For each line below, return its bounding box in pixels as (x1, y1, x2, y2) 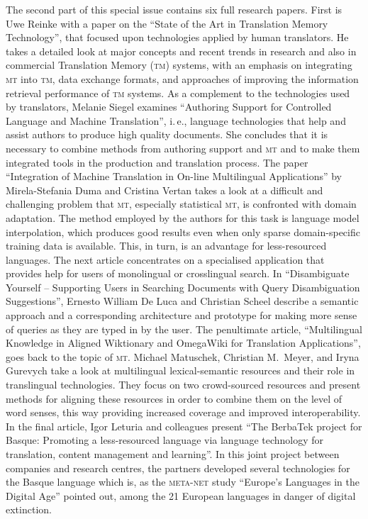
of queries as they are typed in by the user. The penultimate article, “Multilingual (6, 321, 362, 336)
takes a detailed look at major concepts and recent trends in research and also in (6, 43, 357, 58)
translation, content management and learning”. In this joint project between (6, 447, 340, 461)
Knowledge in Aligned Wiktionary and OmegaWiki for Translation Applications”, (6, 335, 361, 350)
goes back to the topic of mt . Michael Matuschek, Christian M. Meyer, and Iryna (6, 349, 359, 364)
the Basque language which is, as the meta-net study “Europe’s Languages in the (6, 474, 359, 489)
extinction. (6, 502, 52, 517)
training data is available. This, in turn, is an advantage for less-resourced (6, 238, 327, 253)
